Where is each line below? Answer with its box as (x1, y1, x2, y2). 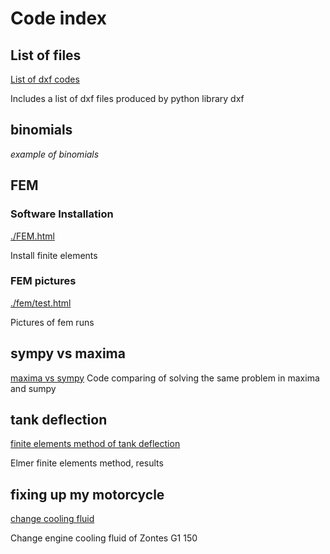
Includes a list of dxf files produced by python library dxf (10, 93, 245, 104)
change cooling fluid (10, 513, 95, 525)
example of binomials (10, 148, 100, 160)
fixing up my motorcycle (10, 486, 165, 503)
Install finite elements (10, 249, 98, 261)
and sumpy (10, 382, 57, 394)
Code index (10, 7, 107, 30)
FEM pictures (10, 274, 77, 288)
